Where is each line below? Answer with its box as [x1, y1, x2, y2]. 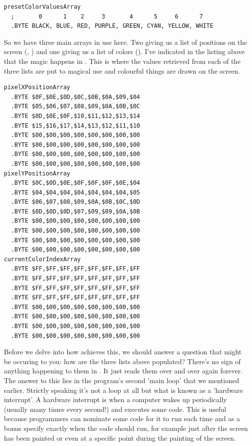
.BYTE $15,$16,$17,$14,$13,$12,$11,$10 [11, 122, 140, 129]
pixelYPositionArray [4, 170, 71, 177]
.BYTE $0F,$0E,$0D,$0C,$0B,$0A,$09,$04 [11, 93, 140, 100]
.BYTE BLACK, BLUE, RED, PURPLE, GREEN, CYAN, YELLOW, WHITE [11, 22, 213, 30]
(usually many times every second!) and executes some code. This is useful [4, 404, 226, 414]
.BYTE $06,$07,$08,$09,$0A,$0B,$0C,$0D [11, 198, 140, 206]
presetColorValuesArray [4, 3, 81, 10]
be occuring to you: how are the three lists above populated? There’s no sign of [4, 356, 241, 366]
